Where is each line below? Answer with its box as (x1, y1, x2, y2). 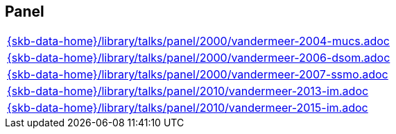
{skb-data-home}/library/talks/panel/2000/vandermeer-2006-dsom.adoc (7, 51, 390, 65)
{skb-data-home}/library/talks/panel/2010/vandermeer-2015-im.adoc (7, 101, 368, 115)
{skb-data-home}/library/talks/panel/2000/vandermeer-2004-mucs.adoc (7, 34, 390, 49)
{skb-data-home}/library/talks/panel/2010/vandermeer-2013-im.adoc (7, 84, 369, 99)
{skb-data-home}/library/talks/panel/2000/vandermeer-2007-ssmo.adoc (7, 67, 388, 82)
